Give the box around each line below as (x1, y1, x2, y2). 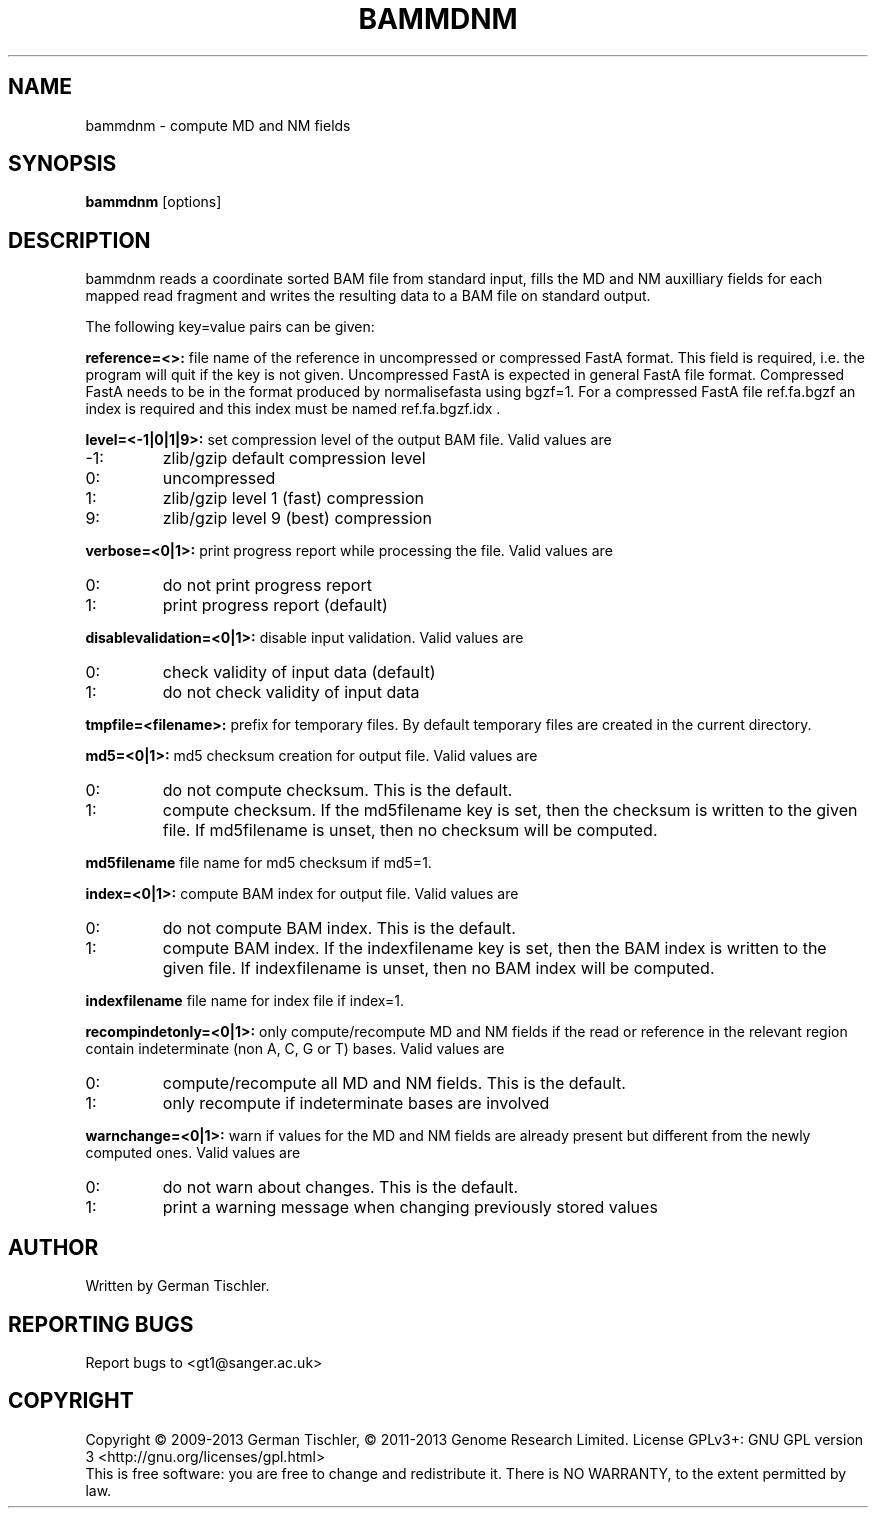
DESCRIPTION (8, 227, 151, 253)
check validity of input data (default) (162, 662, 436, 683)
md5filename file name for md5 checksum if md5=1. (85, 854, 432, 872)
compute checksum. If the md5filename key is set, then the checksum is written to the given (162, 800, 858, 821)
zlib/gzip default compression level (162, 448, 426, 469)
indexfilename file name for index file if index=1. (85, 992, 405, 1010)
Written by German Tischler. (85, 1277, 270, 1295)
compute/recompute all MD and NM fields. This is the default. (162, 1073, 626, 1094)
